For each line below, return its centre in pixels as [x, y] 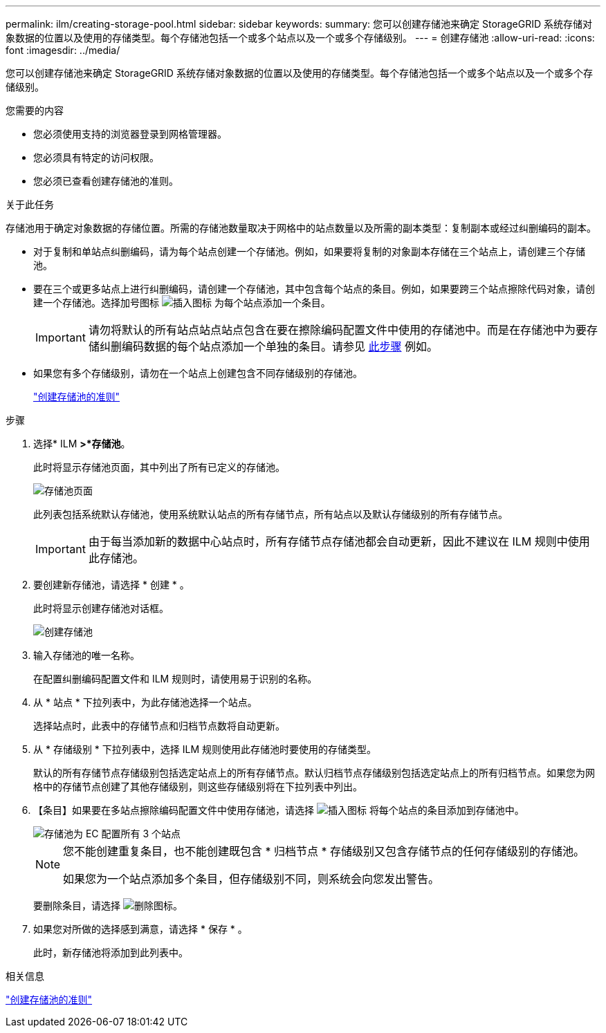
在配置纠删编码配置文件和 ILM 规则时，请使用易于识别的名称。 [175, 679]
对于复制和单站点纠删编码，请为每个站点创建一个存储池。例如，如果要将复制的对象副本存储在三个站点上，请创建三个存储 [309, 251]
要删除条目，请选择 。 [108, 905]
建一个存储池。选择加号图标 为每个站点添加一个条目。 [182, 303]
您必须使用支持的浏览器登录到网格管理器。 [130, 134]
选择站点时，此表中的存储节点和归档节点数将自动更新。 [159, 726]
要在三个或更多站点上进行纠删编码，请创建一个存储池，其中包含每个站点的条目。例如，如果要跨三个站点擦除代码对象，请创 [314, 289]
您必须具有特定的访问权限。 [96, 157]
